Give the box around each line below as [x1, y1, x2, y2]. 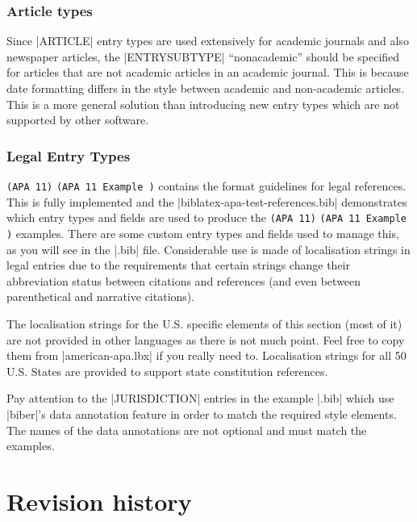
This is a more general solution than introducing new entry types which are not [6, 95, 400, 112]
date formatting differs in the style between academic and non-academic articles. [6, 80, 405, 96]
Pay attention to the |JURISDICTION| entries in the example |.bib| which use [6, 390, 394, 407]
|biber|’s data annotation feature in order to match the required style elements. [6, 405, 397, 422]
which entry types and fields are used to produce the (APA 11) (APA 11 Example [6, 209, 407, 226]
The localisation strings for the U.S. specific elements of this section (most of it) [6, 315, 402, 332]
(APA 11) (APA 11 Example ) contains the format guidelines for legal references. [6, 177, 407, 194]
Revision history [6, 484, 192, 517]
